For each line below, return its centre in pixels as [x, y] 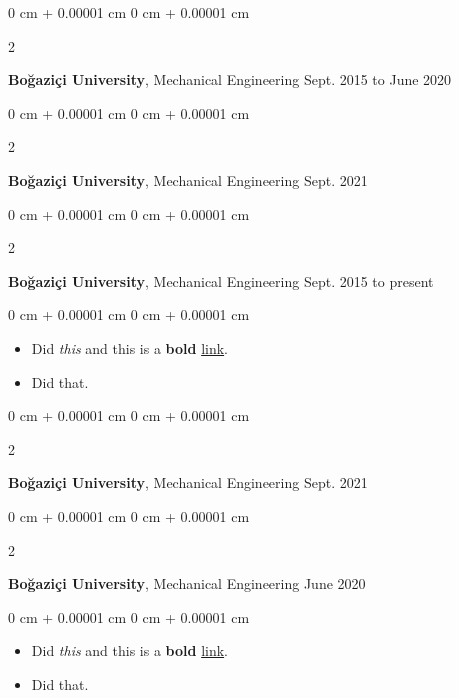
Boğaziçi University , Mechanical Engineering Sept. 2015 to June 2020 [230, 79]
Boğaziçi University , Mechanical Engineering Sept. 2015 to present [221, 280]
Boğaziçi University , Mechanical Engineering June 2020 [187, 583]
